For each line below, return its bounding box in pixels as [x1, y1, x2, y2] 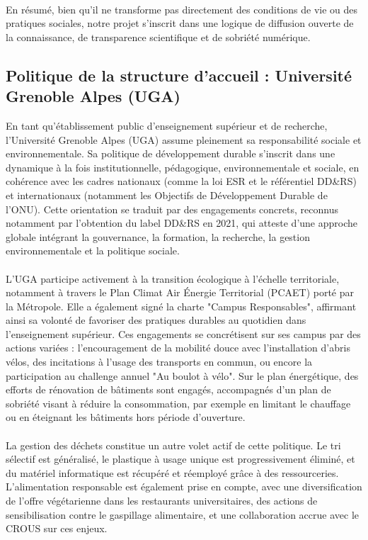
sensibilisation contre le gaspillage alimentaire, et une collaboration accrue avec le [6, 507, 359, 522]
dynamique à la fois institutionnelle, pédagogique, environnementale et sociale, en [6, 159, 360, 174]
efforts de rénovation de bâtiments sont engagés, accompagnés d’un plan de [6, 382, 331, 397]
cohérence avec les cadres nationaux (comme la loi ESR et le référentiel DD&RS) [6, 174, 357, 189]
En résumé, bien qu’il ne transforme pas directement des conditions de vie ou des [6, 1, 358, 16]
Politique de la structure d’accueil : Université [6, 64, 352, 86]
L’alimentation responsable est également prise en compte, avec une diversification [6, 479, 362, 494]
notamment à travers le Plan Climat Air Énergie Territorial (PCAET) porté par [6, 285, 355, 300]
